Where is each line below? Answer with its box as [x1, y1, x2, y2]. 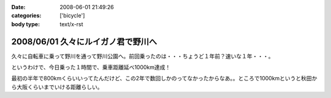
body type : [11, 20, 40, 27]
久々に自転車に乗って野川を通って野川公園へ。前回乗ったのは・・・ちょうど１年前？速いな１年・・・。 [11, 52, 274, 60]
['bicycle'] [59, 12, 85, 19]
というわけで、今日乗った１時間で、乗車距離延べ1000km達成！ [11, 64, 171, 71]
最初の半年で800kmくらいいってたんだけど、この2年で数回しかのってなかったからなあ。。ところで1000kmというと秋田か [11, 75, 318, 82]
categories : [11, 12, 42, 19]
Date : [11, 4, 26, 10]
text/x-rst [59, 20, 83, 27]
